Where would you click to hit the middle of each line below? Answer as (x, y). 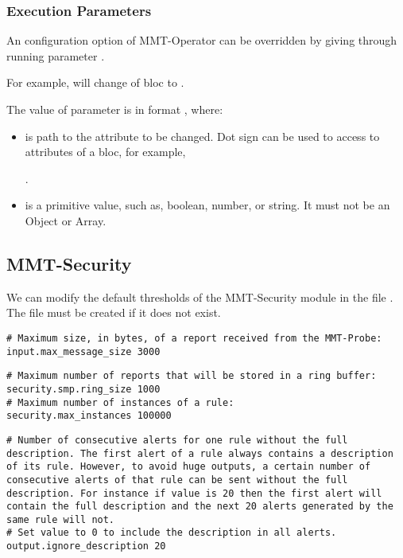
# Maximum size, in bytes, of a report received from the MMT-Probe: (194, 338)
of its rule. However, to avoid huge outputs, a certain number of (189, 467)
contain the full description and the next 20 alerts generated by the (200, 507)
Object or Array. (66, 220)
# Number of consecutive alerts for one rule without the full (177, 440)
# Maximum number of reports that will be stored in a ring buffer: (192, 376)
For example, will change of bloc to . (95, 82)
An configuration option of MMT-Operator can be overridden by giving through (202, 40)
